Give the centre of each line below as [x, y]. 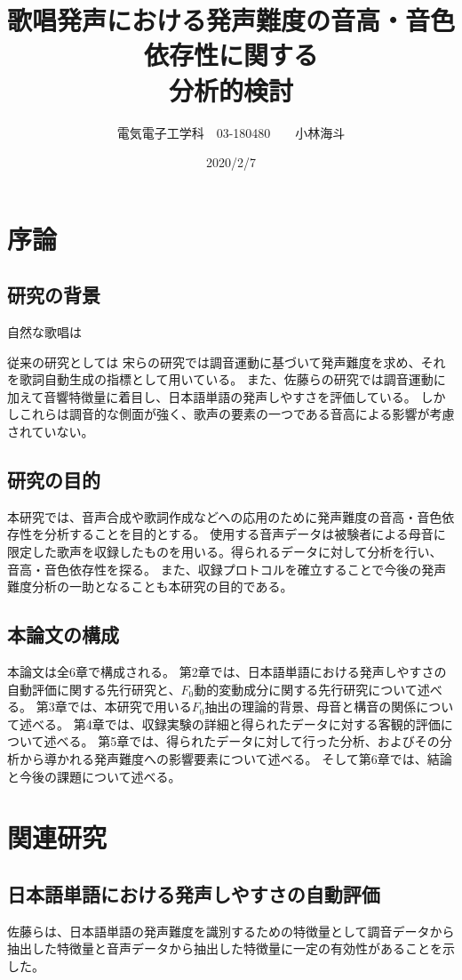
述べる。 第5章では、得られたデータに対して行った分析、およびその [242, 741]
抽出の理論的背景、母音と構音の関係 [311, 707]
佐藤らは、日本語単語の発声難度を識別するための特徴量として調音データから [231, 931]
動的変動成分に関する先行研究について [306, 689]
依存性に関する [231, 55]
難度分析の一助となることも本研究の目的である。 [150, 586]
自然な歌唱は [44, 332]
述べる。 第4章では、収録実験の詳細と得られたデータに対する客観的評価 [230, 723]
